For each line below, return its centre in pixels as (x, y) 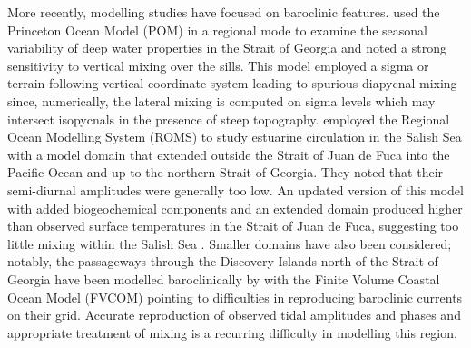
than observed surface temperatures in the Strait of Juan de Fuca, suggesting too (233, 226)
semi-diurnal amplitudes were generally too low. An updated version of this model (235, 189)
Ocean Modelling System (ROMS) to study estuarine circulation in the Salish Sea (235, 137)
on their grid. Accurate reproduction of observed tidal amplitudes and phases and (234, 315)
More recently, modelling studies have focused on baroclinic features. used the (224, 12)
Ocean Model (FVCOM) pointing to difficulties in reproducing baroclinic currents (235, 297)
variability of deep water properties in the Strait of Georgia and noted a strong (227, 48)
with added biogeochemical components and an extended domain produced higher (235, 208)
